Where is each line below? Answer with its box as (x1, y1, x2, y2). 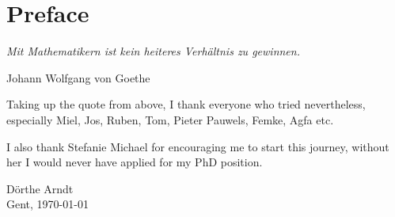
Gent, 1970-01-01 (6, 196, 89, 212)
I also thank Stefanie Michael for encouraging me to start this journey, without (6, 138, 389, 154)
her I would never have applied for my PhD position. (6, 154, 263, 170)
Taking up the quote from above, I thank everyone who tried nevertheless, (6, 96, 366, 112)
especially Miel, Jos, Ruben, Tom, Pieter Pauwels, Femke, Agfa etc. (6, 111, 334, 128)
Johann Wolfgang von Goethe (6, 69, 150, 86)
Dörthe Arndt (6, 180, 74, 196)
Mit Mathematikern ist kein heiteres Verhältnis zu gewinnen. (6, 43, 300, 59)
